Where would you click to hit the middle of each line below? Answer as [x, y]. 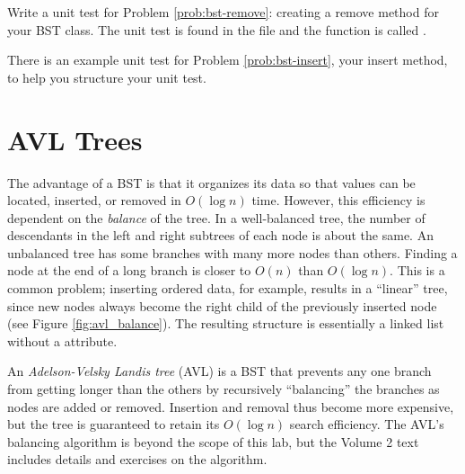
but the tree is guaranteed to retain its [114, 424]
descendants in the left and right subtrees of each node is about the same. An [220, 235]
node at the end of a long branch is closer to [129, 270]
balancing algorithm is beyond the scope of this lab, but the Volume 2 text [213, 441]
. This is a [417, 270]
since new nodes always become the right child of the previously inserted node [222, 305]
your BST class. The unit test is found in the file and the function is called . [217, 29]
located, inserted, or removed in [94, 200]
